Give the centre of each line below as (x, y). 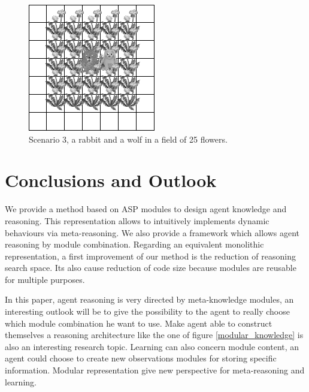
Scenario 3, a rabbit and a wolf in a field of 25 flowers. (128, 139)
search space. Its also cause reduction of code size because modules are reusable (151, 268)
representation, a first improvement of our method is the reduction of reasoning (150, 256)
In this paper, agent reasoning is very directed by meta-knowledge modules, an (149, 299)
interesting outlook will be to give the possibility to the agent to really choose (147, 311)
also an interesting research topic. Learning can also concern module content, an (152, 346)
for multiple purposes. (45, 279)
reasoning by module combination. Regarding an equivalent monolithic (134, 244)
